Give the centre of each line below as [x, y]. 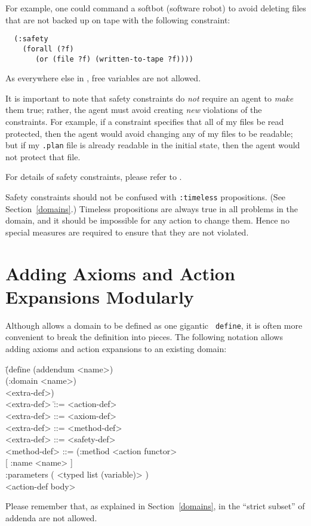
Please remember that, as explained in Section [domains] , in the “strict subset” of [155, 506]
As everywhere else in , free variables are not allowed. [103, 78]
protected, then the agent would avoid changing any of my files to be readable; [149, 133]
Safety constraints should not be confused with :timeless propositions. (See [146, 196]
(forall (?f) [48, 49]
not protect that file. [43, 156]
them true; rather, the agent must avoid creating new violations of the [134, 110]
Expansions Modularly [100, 296]
